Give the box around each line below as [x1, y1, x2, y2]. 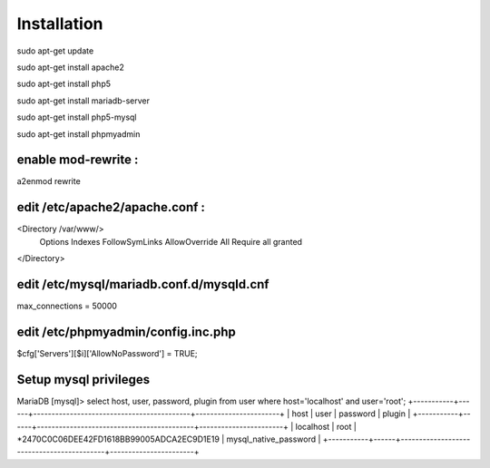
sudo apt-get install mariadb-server [16, 95, 150, 106]
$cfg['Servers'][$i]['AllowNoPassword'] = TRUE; [16, 347, 199, 358]
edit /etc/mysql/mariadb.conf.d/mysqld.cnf [16, 277, 269, 292]
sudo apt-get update [16, 45, 94, 56]
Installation [16, 14, 103, 34]
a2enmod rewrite [16, 176, 81, 187]
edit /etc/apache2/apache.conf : [16, 200, 206, 215]
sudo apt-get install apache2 [16, 62, 124, 73]
